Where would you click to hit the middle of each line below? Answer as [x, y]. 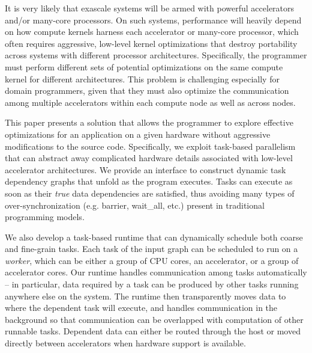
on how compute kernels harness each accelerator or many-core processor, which [152, 32]
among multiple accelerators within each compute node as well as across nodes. [150, 102]
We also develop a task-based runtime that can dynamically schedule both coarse [154, 237]
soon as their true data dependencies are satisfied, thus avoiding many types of [150, 193]
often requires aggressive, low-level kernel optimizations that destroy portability [151, 43]
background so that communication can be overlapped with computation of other [154, 319]
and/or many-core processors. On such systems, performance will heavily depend [153, 20]
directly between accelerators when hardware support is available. [125, 343]
